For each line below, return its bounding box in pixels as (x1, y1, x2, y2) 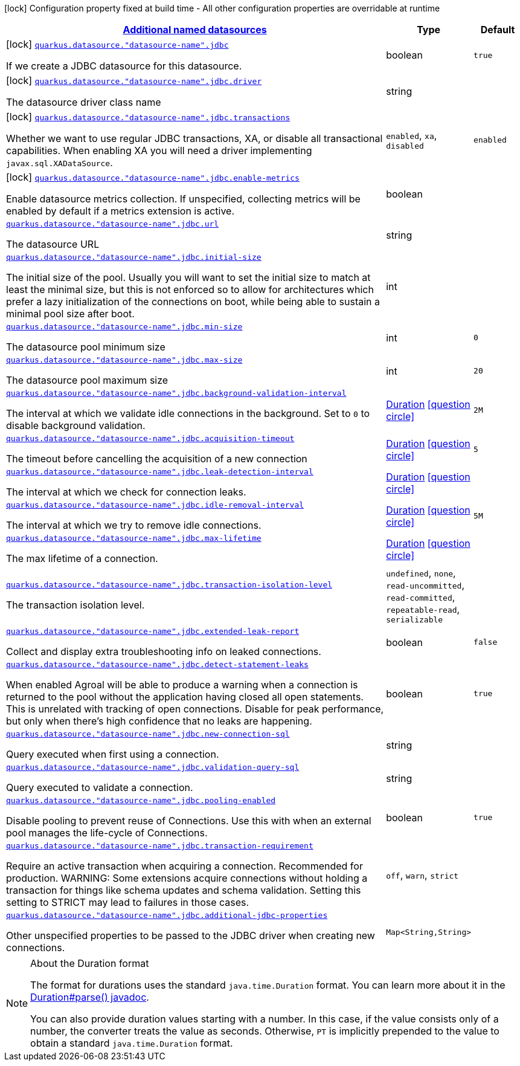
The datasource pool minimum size (6, 341, 165, 353)
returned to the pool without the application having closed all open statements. (6, 691, 364, 703)
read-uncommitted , (386, 579, 465, 591)
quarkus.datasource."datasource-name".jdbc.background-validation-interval (6, 389, 347, 398)
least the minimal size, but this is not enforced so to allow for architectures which (6, 283, 374, 296)
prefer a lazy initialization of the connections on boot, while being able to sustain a (6, 296, 380, 308)
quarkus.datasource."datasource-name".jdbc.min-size (6, 322, 243, 331)
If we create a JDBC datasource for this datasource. (6, 60, 242, 72)
